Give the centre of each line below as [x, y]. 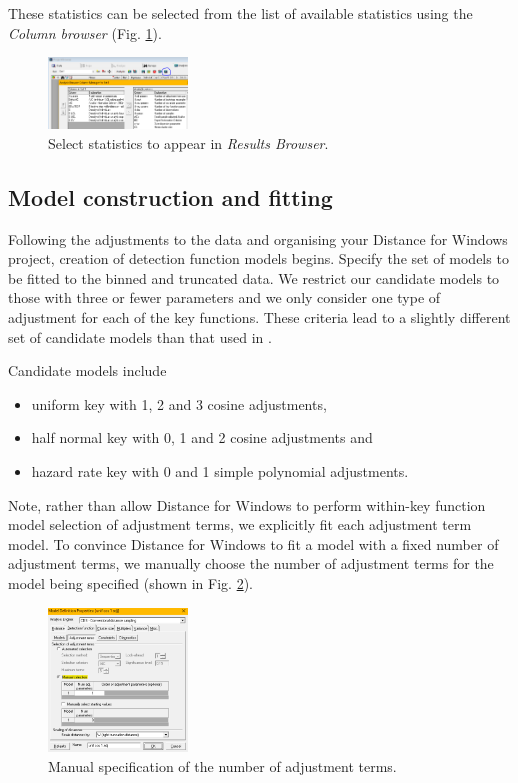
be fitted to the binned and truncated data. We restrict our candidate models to [254, 277]
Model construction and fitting [170, 196]
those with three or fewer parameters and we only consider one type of [224, 297]
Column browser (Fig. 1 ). [85, 32]
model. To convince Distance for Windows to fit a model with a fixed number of [253, 543]
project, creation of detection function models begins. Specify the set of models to [258, 258]
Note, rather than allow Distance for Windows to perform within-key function [247, 504]
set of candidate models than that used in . [140, 336]
